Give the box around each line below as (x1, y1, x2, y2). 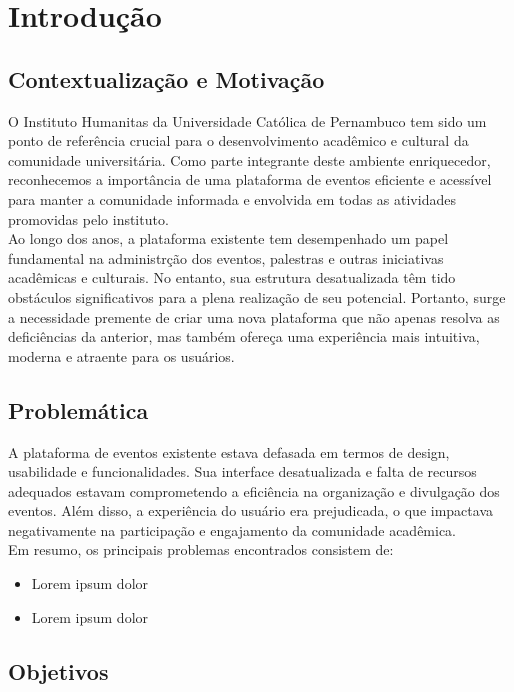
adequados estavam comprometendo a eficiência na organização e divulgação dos (8, 480, 500, 501)
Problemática (8, 394, 149, 425)
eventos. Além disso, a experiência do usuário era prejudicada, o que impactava (8, 500, 493, 521)
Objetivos (8, 655, 109, 686)
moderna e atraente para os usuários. (8, 345, 235, 366)
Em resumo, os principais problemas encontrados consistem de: (8, 539, 394, 560)
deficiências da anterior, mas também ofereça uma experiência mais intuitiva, (8, 326, 480, 347)
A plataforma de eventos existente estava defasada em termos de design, (8, 441, 450, 462)
